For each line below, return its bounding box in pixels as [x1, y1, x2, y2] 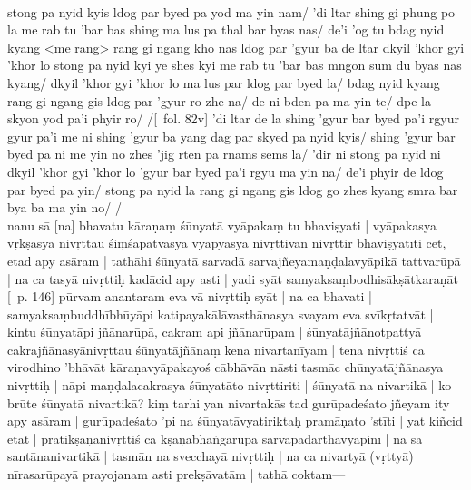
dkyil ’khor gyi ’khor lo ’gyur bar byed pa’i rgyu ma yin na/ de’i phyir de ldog [7, 162, 444, 181]
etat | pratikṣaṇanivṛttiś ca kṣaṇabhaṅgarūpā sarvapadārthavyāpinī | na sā [7, 428, 423, 447]
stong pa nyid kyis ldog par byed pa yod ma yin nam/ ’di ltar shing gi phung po [7, 2, 456, 21]
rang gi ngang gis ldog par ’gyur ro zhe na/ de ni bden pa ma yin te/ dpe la [7, 91, 431, 110]
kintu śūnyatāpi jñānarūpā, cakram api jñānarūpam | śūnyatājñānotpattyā [7, 322, 422, 341]
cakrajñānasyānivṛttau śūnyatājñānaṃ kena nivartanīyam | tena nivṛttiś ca [7, 339, 425, 358]
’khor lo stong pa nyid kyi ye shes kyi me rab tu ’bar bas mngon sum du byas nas [7, 55, 462, 74]
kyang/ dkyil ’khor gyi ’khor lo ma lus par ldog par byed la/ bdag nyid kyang [7, 73, 440, 92]
